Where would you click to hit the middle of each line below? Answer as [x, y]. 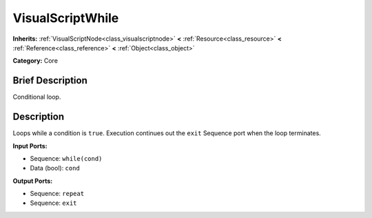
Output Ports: [33, 181]
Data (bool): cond [55, 168]
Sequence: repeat [57, 194]
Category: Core [35, 61]
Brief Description [50, 80]
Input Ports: [30, 146]
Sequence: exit [53, 203]
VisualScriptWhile [66, 18]
